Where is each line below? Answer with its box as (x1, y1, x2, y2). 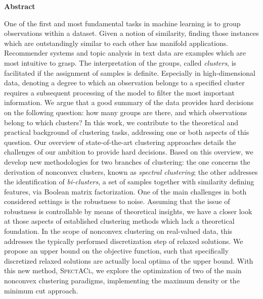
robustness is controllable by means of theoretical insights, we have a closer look (4, 206, 252, 216)
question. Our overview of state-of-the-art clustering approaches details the (4, 136, 236, 147)
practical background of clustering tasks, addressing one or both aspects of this (4, 127, 249, 137)
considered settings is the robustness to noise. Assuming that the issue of (4, 196, 230, 207)
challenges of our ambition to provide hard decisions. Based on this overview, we (4, 146, 253, 157)
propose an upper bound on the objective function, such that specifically (4, 245, 229, 256)
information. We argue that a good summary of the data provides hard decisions (4, 97, 254, 108)
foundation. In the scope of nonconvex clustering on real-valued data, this (4, 226, 233, 236)
